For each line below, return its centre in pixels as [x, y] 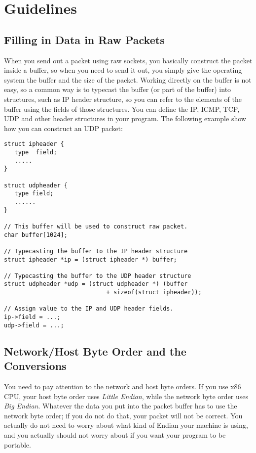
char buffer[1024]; [36, 235]
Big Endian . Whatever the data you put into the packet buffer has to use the [121, 406]
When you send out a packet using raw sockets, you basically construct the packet [128, 60]
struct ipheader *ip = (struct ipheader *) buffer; [91, 259]
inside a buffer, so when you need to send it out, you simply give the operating [123, 70]
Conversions [35, 366]
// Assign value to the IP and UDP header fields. [89, 309]
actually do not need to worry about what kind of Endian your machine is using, [126, 425]
